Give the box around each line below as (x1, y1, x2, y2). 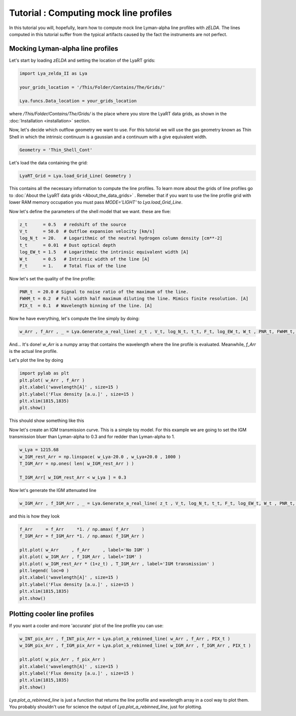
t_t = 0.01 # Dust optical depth (19, 242, 116, 248)
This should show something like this (9, 417, 84, 424)
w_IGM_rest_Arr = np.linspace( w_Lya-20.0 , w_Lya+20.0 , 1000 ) (19, 454, 181, 459)
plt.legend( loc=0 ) (19, 568, 69, 573)
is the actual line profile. (9, 348, 58, 354)
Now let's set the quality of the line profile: (9, 275, 96, 281)
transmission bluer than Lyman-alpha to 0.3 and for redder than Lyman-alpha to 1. (9, 434, 175, 440)
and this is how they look (9, 513, 60, 519)
